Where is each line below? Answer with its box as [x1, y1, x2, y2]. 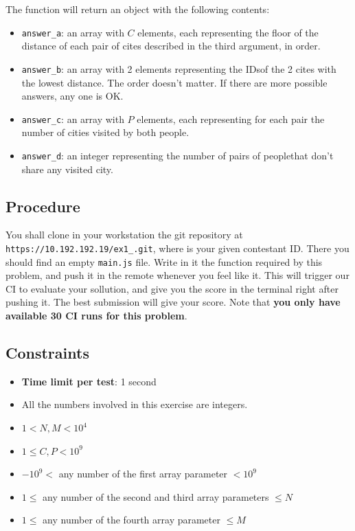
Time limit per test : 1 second [21, 374, 157, 388]
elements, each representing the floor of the [137, 25, 319, 39]
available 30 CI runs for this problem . [5, 308, 187, 323]
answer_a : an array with [21, 25, 124, 39]
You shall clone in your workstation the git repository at [5, 227, 243, 242]
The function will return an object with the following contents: [5, 2, 270, 16]
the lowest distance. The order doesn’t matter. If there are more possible [21, 75, 328, 89]
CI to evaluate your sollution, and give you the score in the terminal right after [5, 281, 339, 295]
